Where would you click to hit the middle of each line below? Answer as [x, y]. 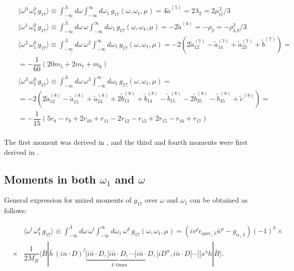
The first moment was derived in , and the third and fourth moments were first [126, 142]
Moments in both [50, 179]
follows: [16, 210]
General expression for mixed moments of [68, 200]
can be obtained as [219, 200]
